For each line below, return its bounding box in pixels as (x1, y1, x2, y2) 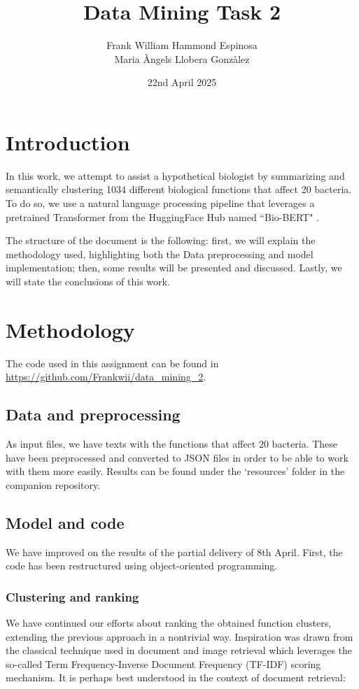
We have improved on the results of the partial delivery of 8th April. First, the (6, 544, 343, 559)
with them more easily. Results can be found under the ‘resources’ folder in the (6, 464, 345, 478)
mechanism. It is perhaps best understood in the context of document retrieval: (6, 670, 346, 685)
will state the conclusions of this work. (6, 274, 170, 288)
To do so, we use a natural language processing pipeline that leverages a (6, 196, 315, 211)
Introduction (6, 127, 130, 156)
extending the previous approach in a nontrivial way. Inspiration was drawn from (6, 629, 353, 644)
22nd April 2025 (147, 75, 217, 90)
